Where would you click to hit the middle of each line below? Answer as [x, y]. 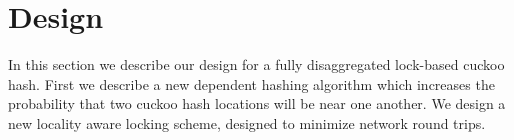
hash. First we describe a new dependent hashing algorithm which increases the [251, 83]
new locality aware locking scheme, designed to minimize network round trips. [247, 122]
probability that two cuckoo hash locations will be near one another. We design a [257, 103]
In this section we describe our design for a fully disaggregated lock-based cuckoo [256, 64]
